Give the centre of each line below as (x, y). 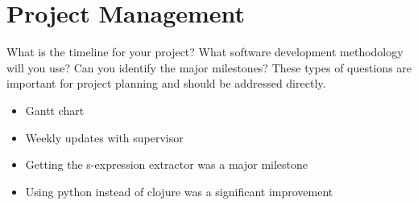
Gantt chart (55, 110)
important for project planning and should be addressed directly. (166, 83)
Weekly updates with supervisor (104, 137)
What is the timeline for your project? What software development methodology (205, 52)
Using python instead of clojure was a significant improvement (179, 191)
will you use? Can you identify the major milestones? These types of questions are (209, 67)
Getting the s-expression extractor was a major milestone (167, 164)
